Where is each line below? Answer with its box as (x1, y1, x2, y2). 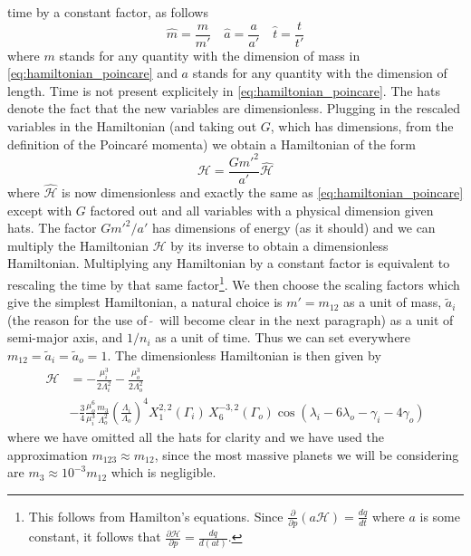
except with (7, 200, 72, 219)
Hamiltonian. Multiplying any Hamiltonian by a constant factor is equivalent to (7, 254, 450, 273)
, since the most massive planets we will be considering (154, 445, 459, 464)
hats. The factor (7, 218, 97, 237)
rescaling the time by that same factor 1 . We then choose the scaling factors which (7, 272, 460, 293)
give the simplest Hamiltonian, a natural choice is (7, 292, 283, 312)
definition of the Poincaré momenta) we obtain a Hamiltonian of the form (7, 134, 417, 153)
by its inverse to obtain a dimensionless (170, 235, 389, 254)
